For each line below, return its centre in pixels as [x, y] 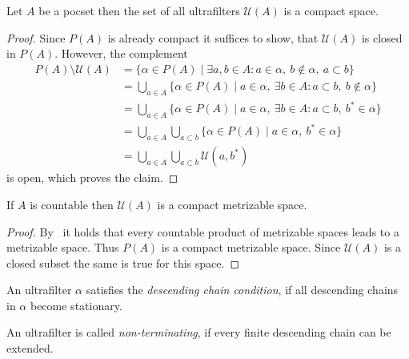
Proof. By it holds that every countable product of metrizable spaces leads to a [203, 231]
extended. [30, 348]
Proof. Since [36, 37]
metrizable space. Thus [63, 247]
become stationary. [76, 305]
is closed [382, 37]
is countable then [72, 204]
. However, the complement [121, 53]
